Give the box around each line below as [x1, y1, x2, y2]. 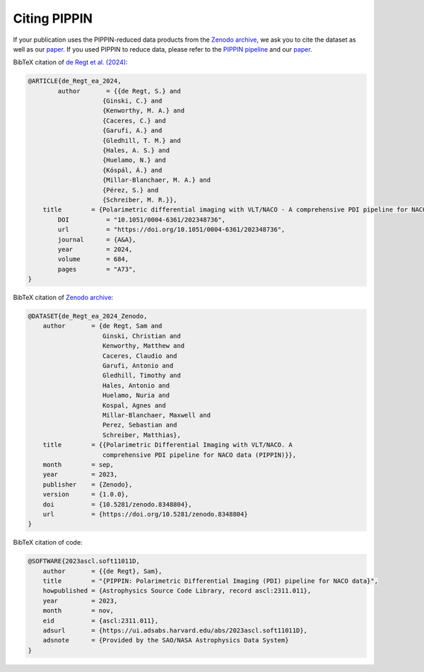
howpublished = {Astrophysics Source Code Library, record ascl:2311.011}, [42, 587, 312, 595]
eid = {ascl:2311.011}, [42, 616, 159, 625]
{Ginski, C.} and [102, 97, 163, 105]
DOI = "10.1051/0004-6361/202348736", [57, 216, 226, 224]
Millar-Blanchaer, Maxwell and [102, 411, 211, 419]
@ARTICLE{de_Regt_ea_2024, [28, 77, 122, 85]
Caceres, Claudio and [102, 352, 177, 360]
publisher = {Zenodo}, [42, 480, 133, 488]
